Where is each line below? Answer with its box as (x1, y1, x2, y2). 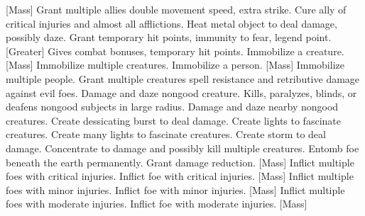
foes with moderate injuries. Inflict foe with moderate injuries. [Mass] (6, 196, 307, 211)
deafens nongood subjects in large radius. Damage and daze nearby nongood (6, 99, 339, 114)
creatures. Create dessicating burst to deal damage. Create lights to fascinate (6, 113, 341, 127)
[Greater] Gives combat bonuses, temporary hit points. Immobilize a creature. (6, 43, 344, 58)
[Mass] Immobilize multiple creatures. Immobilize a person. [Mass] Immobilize (6, 57, 344, 72)
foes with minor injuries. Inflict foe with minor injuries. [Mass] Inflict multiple (6, 182, 345, 197)
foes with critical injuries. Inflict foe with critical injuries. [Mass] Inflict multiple (6, 169, 354, 183)
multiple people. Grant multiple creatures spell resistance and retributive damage (6, 71, 360, 86)
